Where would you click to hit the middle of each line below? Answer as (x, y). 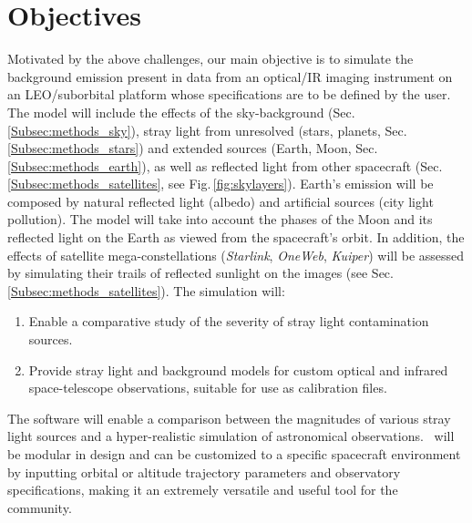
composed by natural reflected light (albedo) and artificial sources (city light (221, 201)
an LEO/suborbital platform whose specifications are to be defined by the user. (229, 94)
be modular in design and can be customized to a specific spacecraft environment (234, 454)
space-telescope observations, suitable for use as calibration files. (208, 388)
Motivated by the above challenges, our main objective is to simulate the (210, 59)
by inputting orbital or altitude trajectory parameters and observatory (204, 472)
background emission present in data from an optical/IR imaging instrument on (230, 76)
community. (40, 507)
